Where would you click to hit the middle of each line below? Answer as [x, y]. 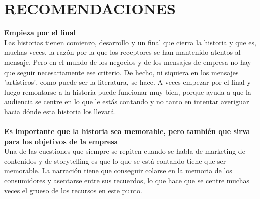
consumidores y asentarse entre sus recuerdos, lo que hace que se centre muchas [127, 181]
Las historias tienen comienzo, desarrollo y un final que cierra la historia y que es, [130, 42]
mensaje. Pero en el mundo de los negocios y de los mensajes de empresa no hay [128, 62]
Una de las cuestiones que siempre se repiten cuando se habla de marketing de [125, 151]
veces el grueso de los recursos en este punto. [73, 190]
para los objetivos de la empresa [61, 141]
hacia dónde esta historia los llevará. [60, 111]
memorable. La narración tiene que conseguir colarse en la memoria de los [118, 171]
